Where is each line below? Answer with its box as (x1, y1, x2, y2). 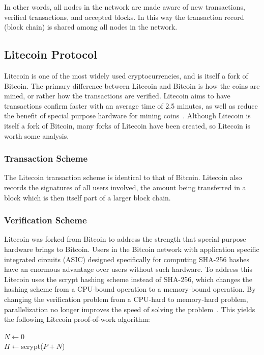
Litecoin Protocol (4, 46, 97, 62)
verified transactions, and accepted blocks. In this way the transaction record (4, 11, 244, 22)
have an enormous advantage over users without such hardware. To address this (4, 264, 253, 274)
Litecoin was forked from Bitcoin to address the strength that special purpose (4, 234, 246, 244)
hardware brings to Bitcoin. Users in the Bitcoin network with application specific (4, 243, 259, 254)
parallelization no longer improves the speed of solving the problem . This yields (4, 303, 255, 314)
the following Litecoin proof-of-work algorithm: (4, 314, 150, 324)
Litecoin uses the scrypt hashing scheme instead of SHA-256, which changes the (4, 273, 252, 284)
